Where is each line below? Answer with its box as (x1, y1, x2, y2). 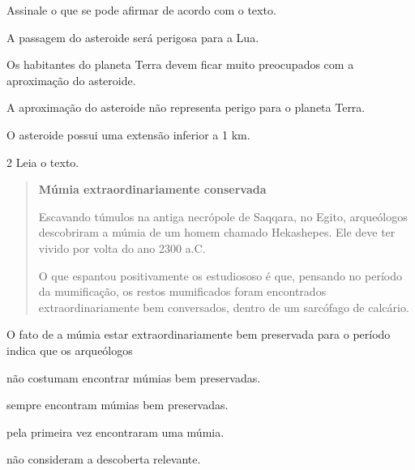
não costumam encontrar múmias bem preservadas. (6, 369, 261, 386)
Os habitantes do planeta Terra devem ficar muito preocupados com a (6, 56, 354, 73)
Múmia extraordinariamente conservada (38, 181, 267, 198)
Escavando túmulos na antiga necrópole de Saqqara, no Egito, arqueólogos (38, 207, 408, 224)
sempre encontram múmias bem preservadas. (6, 396, 229, 413)
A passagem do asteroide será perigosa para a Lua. (6, 28, 259, 45)
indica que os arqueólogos (6, 341, 133, 358)
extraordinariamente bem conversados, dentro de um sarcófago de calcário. (38, 298, 409, 315)
